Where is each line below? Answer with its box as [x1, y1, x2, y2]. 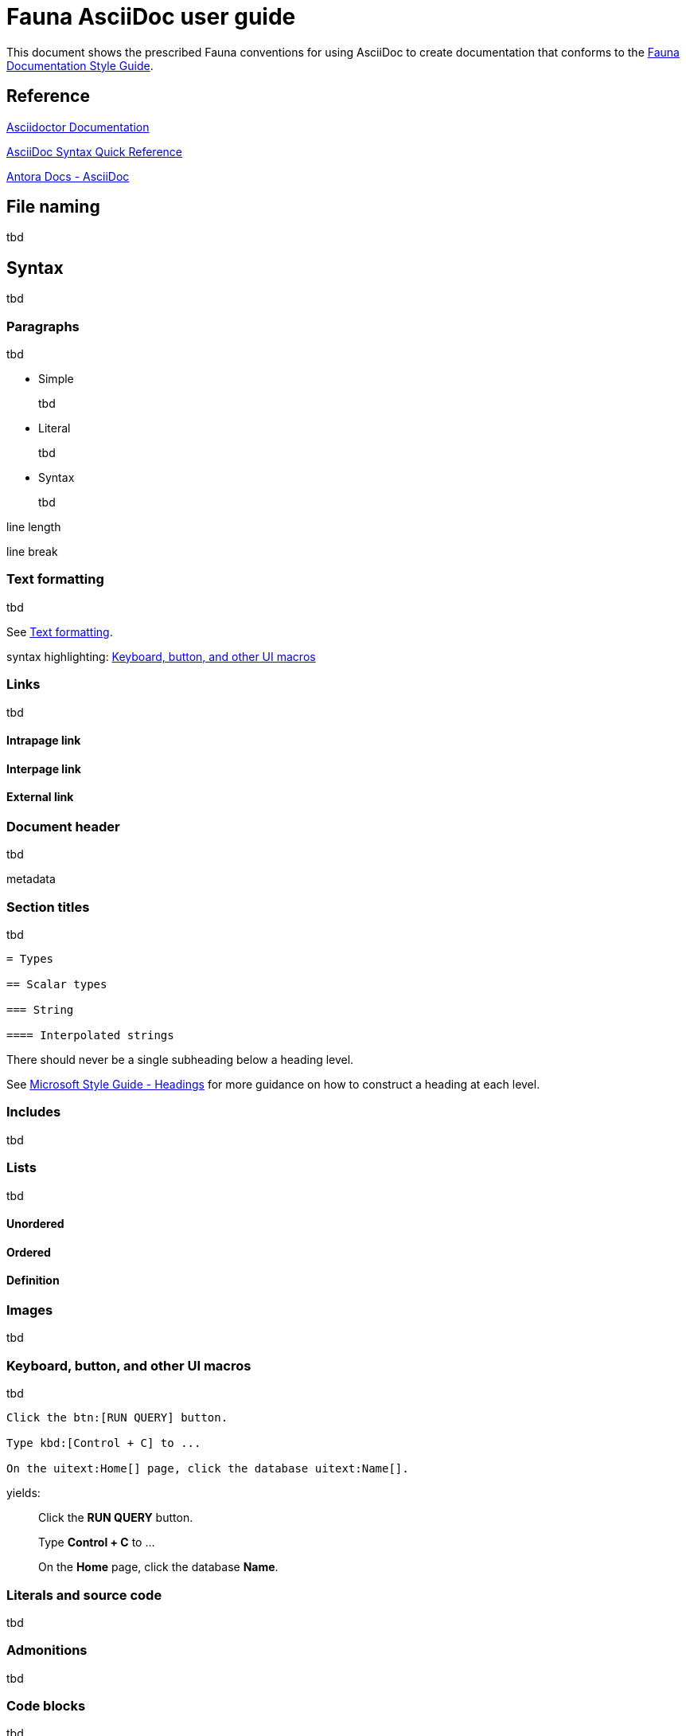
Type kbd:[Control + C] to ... [6, 1437, 201, 1450]
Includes [6, 1104, 61, 1120]
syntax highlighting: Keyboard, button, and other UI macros [6, 649, 316, 663]
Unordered [6, 1217, 64, 1231]
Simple [38, 372, 74, 386]
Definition [6, 1273, 60, 1288]
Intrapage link [6, 733, 81, 748]
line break [6, 545, 58, 559]
